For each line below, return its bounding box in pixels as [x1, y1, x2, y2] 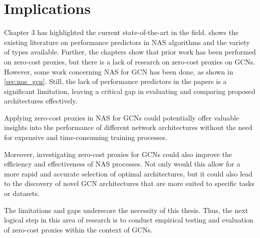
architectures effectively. [4, 95, 78, 106]
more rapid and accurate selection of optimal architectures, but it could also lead [4, 168, 252, 178]
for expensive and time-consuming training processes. [4, 132, 167, 142]
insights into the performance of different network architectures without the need [4, 122, 252, 132]
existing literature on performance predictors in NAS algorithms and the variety [4, 36, 250, 47]
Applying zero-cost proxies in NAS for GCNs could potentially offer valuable [4, 112, 239, 122]
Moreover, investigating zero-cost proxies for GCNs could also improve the [4, 148, 232, 159]
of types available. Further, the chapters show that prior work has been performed [4, 46, 256, 57]
